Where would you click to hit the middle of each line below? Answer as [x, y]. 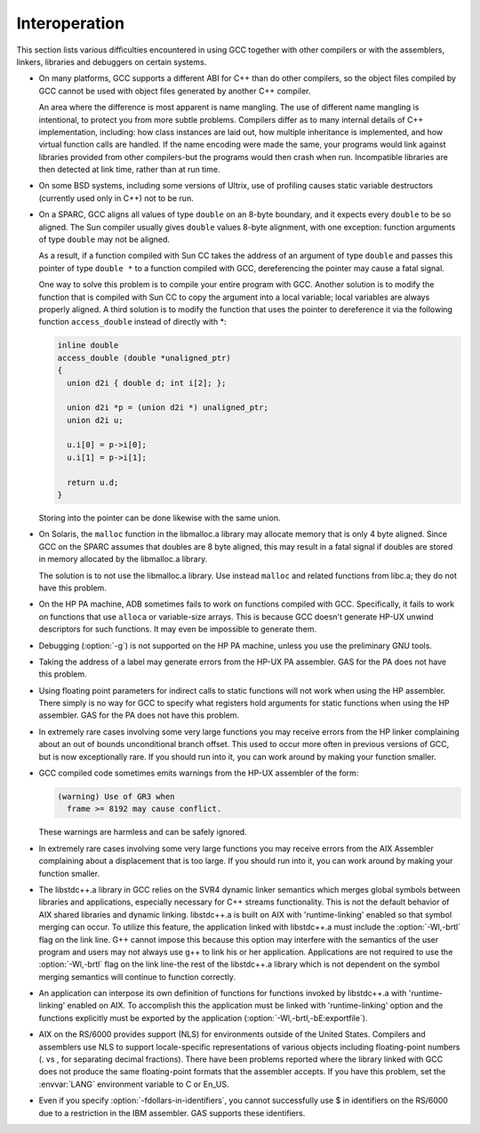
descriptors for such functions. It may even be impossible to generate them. [178, 629]
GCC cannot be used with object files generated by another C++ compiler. [175, 91]
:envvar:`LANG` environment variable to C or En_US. [134, 1084]
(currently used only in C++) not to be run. [116, 198]
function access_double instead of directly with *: [132, 322]
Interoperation [70, 23]
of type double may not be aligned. [104, 239]
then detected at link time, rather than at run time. [129, 170]
